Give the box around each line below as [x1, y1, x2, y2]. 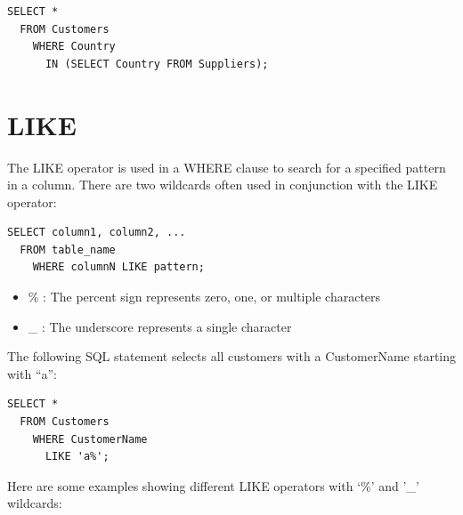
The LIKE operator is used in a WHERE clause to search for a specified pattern [7, 157, 446, 176]
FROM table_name [20, 243, 116, 256]
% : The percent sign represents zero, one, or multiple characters [28, 287, 381, 306]
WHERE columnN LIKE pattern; [32, 261, 205, 274]
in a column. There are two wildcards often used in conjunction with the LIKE [7, 175, 438, 194]
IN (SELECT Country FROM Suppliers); [45, 57, 269, 70]
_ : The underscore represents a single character [28, 317, 292, 335]
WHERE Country [32, 40, 116, 53]
